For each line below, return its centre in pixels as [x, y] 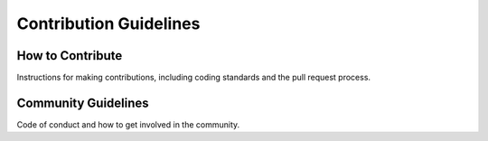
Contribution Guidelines [108, 23]
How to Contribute [70, 56]
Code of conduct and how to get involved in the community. [128, 124]
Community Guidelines [83, 103]
